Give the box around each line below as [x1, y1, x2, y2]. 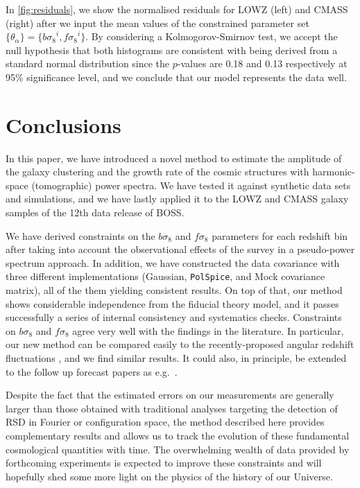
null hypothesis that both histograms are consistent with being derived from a [6, 42, 338, 57]
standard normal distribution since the [6, 56, 170, 71]
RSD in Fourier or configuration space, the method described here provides [6, 415, 325, 429]
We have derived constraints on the [6, 228, 155, 243]
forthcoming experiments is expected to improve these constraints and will [6, 455, 322, 470]
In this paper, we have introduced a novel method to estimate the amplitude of [6, 150, 342, 165]
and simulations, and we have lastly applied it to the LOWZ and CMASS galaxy [6, 191, 349, 206]
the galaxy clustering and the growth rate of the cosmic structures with [6, 164, 309, 179]
